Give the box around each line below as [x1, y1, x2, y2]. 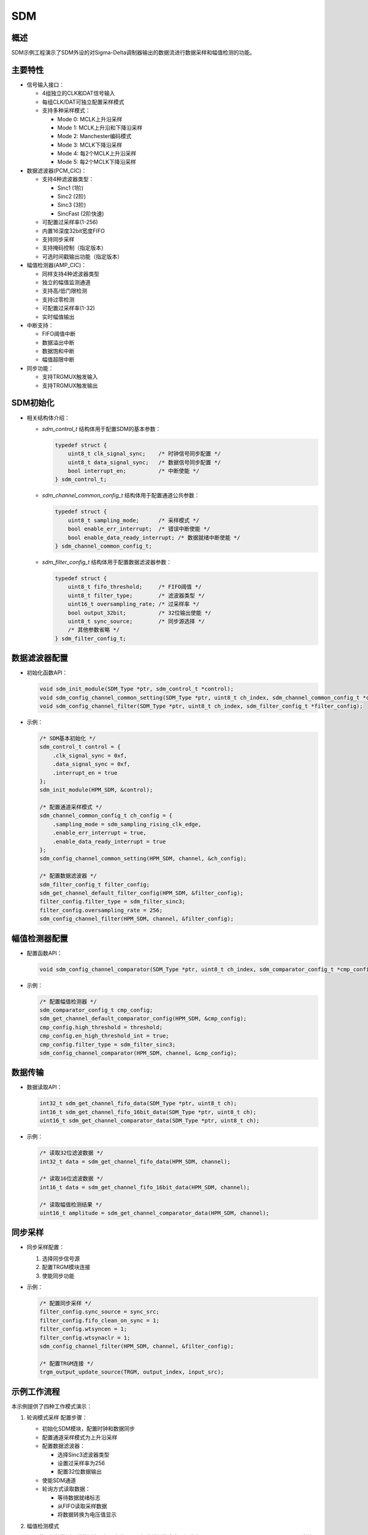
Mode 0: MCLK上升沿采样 [57, 115, 123, 123]
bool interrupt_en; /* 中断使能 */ [67, 467, 199, 475]
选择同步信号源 [42, 1254, 80, 1262]
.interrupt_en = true [52, 769, 118, 776]
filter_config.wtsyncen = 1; [39, 1326, 128, 1332]
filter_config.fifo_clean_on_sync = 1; [39, 1317, 159, 1324]
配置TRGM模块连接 [42, 1264, 91, 1271]
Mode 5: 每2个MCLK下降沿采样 [57, 158, 136, 166]
